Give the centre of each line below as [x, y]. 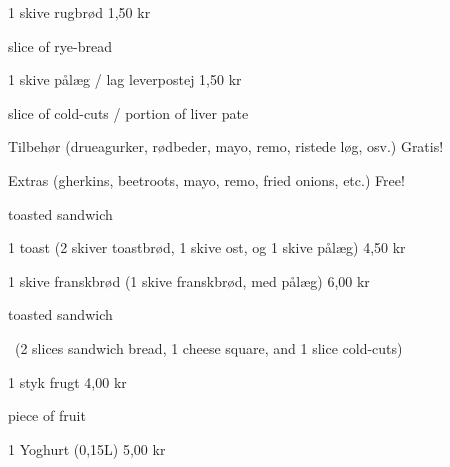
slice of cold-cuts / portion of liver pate [128, 112]
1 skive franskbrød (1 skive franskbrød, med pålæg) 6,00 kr [189, 280]
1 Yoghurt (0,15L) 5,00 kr [87, 448]
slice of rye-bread [60, 45]
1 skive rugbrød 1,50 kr [79, 12]
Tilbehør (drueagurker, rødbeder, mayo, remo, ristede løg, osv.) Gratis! [226, 146]
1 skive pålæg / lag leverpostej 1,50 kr [125, 79]
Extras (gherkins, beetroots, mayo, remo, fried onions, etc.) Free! [206, 179]
